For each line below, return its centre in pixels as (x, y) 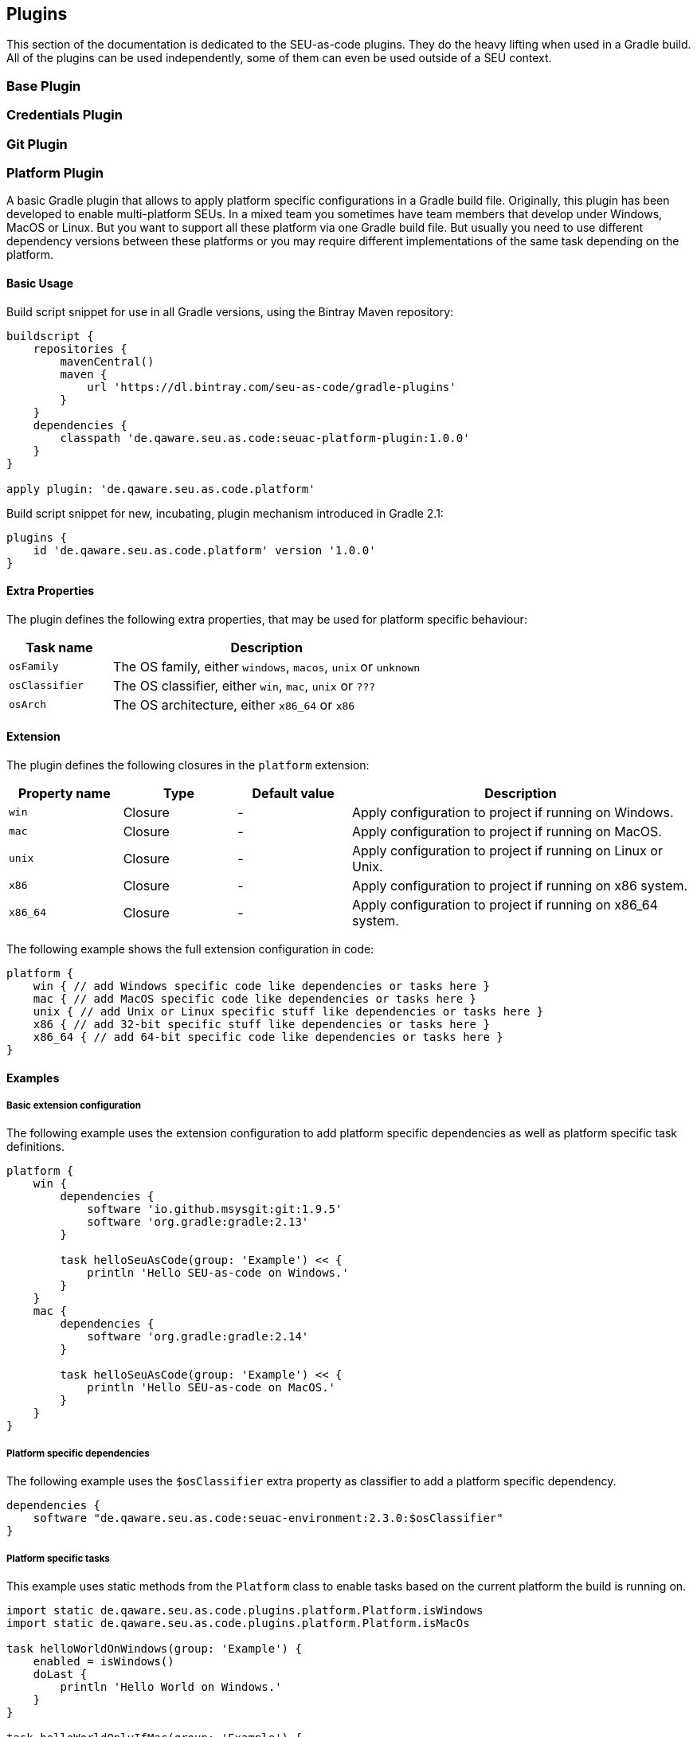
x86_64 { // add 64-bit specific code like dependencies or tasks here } (268, 1037)
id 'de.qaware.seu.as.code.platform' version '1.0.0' (204, 550)
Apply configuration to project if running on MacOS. (507, 831)
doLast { (60, 1674)
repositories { (80, 348)
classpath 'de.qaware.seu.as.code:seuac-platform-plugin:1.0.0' (265, 438)
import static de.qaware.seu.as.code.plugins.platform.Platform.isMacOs (238, 1623)
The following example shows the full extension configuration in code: (190, 949)
